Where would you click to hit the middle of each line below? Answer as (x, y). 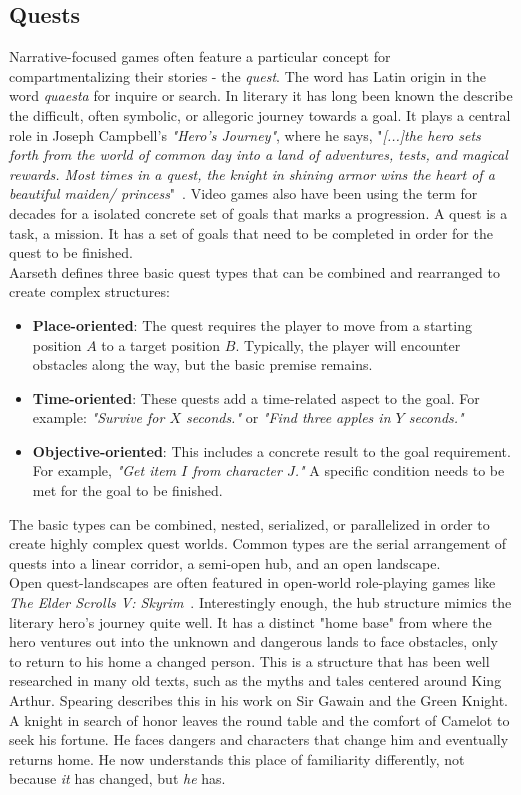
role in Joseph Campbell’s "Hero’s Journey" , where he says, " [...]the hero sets (245, 134)
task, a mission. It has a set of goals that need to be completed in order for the (251, 232)
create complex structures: (89, 291)
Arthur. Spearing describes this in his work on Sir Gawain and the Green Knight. (258, 700)
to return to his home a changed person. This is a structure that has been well (249, 660)
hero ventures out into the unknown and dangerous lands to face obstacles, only (253, 641)
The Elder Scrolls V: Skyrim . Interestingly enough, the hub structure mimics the (260, 602)
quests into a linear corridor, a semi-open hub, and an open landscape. (225, 562)
